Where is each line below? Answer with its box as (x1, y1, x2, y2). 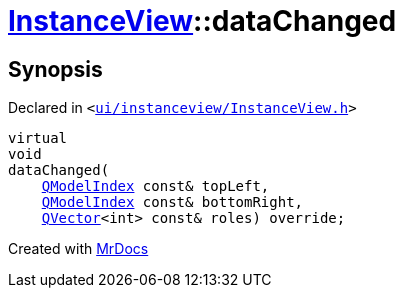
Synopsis (8, 56, 103, 82)
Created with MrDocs (8, 240, 149, 258)
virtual (8, 130, 68, 147)
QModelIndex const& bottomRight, (41, 194, 304, 211)
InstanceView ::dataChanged (8, 4, 397, 38)
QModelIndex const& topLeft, (41, 178, 270, 195)
